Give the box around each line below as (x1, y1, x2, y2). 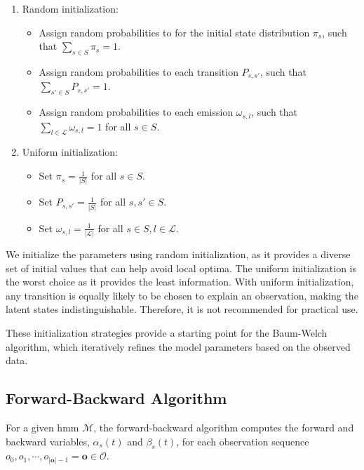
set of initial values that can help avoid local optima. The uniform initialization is (6, 260, 357, 275)
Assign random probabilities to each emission (39, 105, 234, 119)
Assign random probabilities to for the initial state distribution (39, 25, 310, 39)
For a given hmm (6, 419, 79, 434)
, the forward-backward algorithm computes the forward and (93, 419, 354, 434)
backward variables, (6, 434, 90, 448)
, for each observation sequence (176, 434, 309, 448)
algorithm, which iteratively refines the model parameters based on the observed (6, 339, 351, 354)
